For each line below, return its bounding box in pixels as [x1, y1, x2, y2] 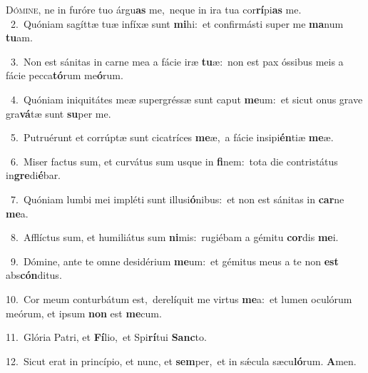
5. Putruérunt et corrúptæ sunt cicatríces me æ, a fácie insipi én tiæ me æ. [10, 130, 334, 145]
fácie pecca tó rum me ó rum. [6, 68, 123, 83]
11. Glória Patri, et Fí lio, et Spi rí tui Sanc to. [6, 329, 207, 344]
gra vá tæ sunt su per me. [6, 106, 111, 121]
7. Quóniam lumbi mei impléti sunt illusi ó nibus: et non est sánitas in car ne [10, 191, 344, 206]
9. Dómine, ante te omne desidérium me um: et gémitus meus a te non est [10, 253, 339, 268]
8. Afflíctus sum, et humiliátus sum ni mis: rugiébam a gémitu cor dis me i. [10, 230, 339, 245]
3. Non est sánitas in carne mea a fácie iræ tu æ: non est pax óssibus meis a [10, 53, 344, 68]
